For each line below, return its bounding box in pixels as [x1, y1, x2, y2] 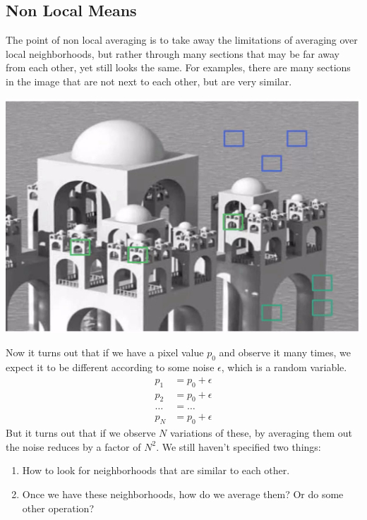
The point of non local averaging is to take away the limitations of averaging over [6, 32, 358, 47]
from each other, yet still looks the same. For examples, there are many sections [6, 60, 351, 75]
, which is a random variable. [221, 360, 347, 375]
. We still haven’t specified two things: [156, 439, 321, 454]
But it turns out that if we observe [6, 425, 156, 440]
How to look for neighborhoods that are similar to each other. [22, 463, 290, 478]
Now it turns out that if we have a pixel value [6, 345, 204, 360]
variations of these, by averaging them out [169, 425, 353, 440]
